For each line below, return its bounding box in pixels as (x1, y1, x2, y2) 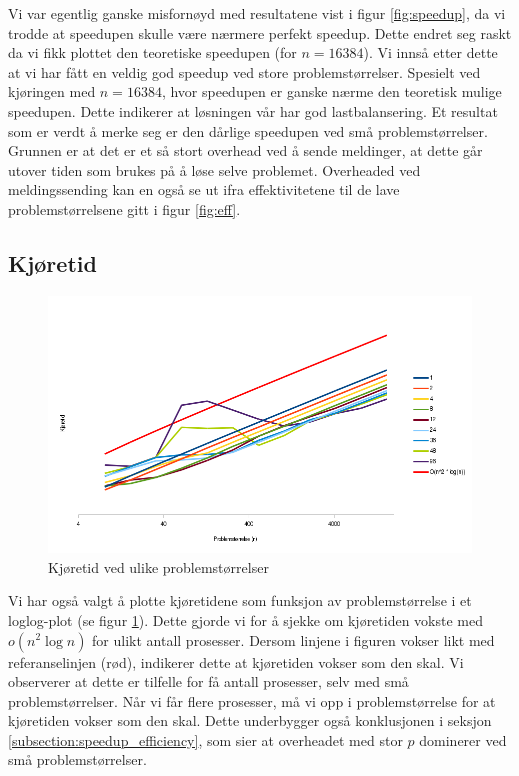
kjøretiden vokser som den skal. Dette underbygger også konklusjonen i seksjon (8, 710, 492, 731)
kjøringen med (8, 81, 96, 102)
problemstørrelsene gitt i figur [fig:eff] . (8, 198, 241, 219)
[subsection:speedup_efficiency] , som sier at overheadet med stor (8, 729, 403, 750)
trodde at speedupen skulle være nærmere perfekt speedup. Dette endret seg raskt (8, 22, 512, 43)
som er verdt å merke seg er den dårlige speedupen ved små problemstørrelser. (8, 120, 488, 141)
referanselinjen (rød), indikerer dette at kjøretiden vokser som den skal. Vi (8, 651, 464, 672)
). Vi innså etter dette (363, 42, 498, 63)
